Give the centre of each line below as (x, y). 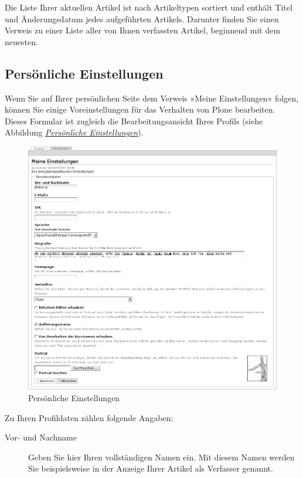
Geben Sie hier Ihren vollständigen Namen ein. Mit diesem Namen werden (161, 457)
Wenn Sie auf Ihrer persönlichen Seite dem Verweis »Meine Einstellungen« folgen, (152, 98)
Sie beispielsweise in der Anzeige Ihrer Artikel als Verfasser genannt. (151, 468)
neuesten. (21, 41)
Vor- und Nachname (41, 437)
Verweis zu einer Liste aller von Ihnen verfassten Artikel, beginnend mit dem (143, 30)
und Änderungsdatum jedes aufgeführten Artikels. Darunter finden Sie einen (142, 18)
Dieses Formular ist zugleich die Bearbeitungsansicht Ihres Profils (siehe (134, 121)
